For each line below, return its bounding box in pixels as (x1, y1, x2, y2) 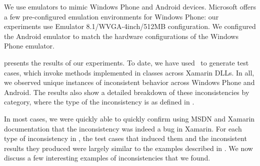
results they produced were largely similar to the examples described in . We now (4, 142, 253, 153)
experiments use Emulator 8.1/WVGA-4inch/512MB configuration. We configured (4, 21, 256, 31)
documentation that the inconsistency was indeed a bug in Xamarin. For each (4, 123, 242, 133)
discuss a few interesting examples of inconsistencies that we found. (4, 152, 210, 163)
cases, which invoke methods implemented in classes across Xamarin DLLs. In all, (4, 67, 254, 77)
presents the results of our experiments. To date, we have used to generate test (4, 57, 249, 67)
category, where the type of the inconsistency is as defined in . (4, 96, 194, 107)
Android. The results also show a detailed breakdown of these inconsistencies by (4, 86, 249, 97)
